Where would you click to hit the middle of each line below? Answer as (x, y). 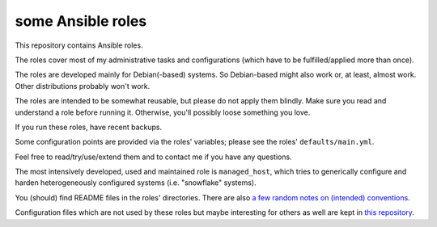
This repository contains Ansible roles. (79, 45)
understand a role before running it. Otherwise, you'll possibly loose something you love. (163, 112)
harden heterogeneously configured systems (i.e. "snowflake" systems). (136, 183)
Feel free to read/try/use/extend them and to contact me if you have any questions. (153, 157)
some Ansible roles (81, 21)
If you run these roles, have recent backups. (89, 127)
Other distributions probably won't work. (83, 86)
